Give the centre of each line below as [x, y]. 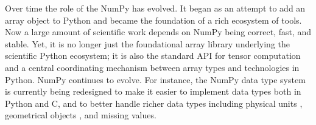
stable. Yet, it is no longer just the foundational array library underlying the [147, 43]
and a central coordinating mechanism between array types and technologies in [152, 67]
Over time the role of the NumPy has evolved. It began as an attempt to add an [155, 8]
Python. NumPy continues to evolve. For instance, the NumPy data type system [155, 79]
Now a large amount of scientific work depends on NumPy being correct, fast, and [158, 32]
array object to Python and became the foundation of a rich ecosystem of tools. [153, 20]
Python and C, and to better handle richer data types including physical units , [154, 103]
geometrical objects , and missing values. [81, 115]
